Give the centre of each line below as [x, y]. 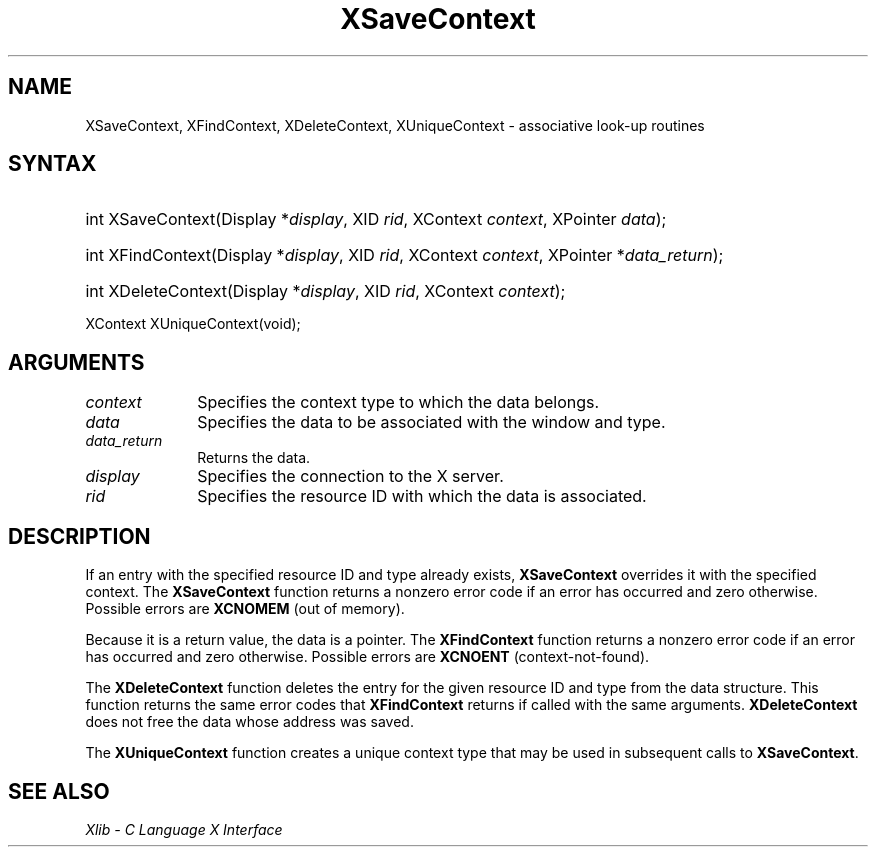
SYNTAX [52, 164]
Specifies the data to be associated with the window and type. [431, 422]
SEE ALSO [59, 791]
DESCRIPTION [79, 536]
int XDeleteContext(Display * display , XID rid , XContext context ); [325, 291]
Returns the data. [254, 458]
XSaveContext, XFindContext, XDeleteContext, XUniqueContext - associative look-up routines [395, 125]
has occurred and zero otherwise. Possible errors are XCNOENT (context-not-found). [367, 657]
